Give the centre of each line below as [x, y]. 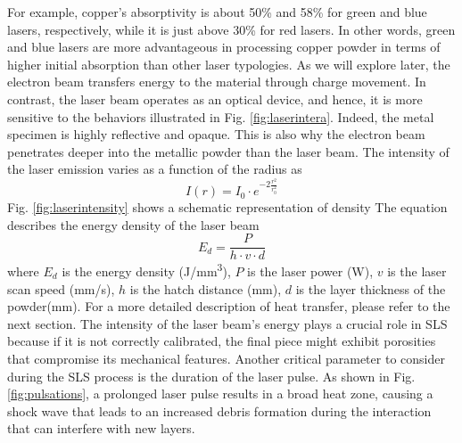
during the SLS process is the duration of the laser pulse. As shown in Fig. [211, 376]
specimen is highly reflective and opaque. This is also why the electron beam [216, 134]
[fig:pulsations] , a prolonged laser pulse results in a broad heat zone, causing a [220, 394]
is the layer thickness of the [371, 288]
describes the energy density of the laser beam [133, 224]
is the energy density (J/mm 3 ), [146, 270]
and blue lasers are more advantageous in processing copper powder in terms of [224, 47]
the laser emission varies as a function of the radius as [155, 169]
